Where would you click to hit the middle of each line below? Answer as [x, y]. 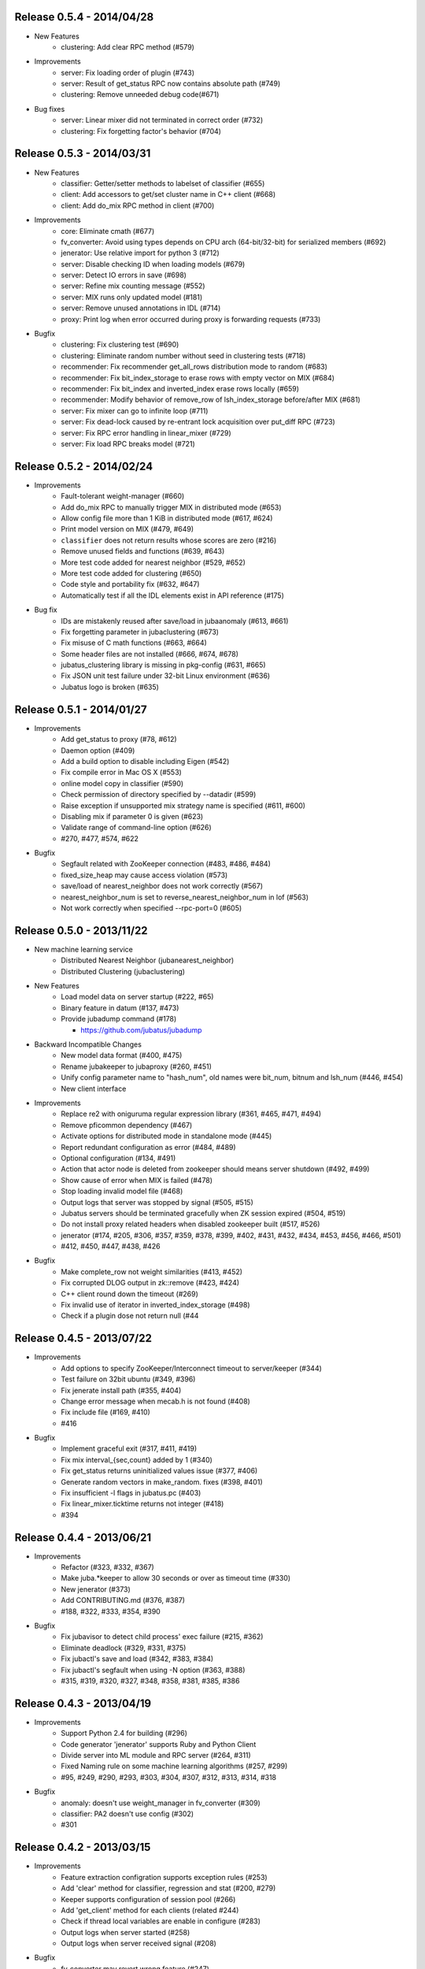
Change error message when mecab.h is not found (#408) [156, 1401]
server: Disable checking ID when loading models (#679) [153, 264]
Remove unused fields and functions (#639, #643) [143, 551]
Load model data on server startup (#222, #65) [137, 997]
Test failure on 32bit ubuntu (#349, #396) [128, 1379]
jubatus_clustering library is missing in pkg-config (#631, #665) [164, 665]
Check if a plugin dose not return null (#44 [130, 1316]
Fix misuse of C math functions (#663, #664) [134, 643]
